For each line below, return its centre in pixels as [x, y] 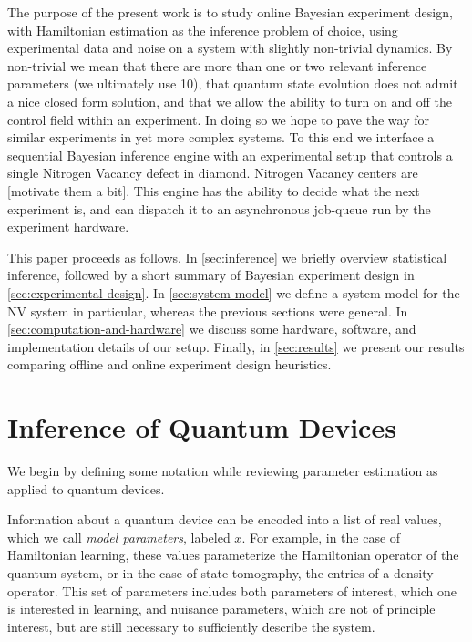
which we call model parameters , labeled [119, 537]
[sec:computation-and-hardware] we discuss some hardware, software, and [212, 329]
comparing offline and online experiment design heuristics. [169, 364]
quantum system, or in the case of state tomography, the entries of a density [221, 572]
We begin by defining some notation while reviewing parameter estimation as [223, 471]
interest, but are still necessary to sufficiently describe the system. [191, 626]
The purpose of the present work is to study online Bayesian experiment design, [230, 12]
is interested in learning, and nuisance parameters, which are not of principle [221, 609]
